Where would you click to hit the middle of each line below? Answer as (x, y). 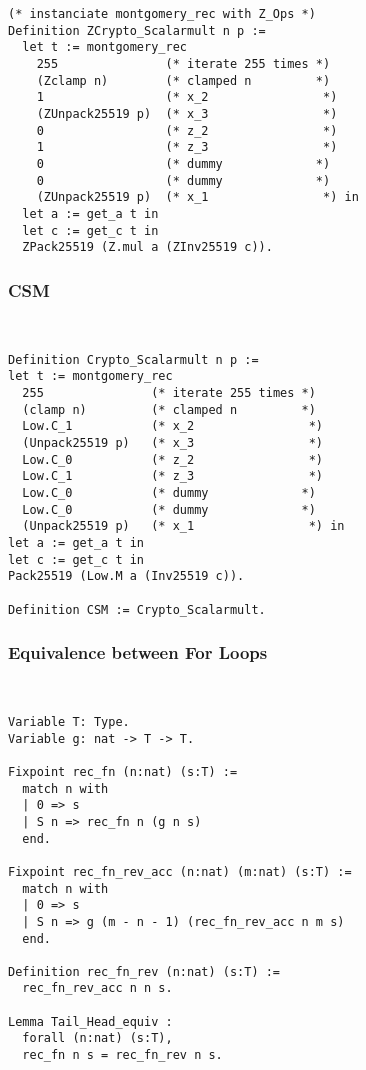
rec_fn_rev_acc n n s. (97, 988)
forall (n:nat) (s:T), (97, 1038)
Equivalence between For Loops (138, 652)
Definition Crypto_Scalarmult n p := (133, 359)
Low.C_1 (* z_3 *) (172, 476)
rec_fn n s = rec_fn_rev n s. (122, 1055)
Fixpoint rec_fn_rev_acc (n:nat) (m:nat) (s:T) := (180, 871)
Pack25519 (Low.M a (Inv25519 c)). (126, 576)
